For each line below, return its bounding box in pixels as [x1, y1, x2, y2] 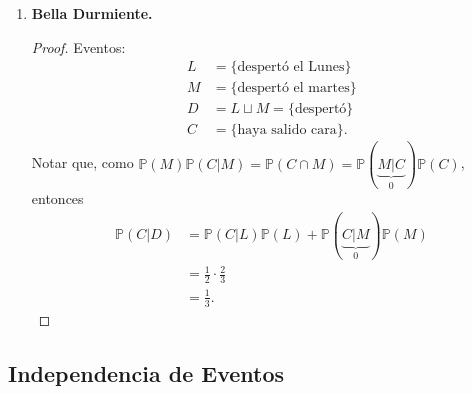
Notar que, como [31, 152, 134, 173]
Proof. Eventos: [31, 36, 126, 57]
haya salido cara [237, 123, 337, 138]
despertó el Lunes [237, 60, 345, 75]
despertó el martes [237, 81, 350, 96]
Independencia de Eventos [8, 357, 285, 388]
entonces [31, 188, 84, 209]
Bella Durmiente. [31, 3, 153, 23]
